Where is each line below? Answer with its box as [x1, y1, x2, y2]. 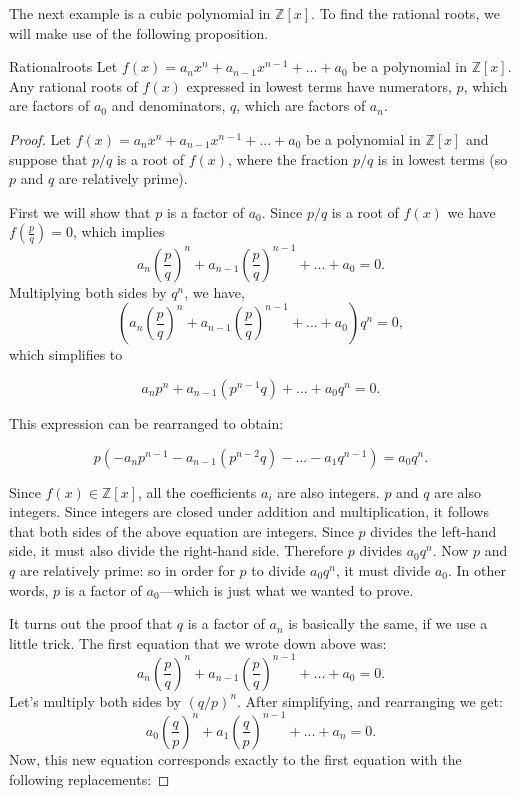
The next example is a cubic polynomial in [9, 3, 271, 23]
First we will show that [9, 201, 151, 222]
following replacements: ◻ [9, 768, 170, 789]
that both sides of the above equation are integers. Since [9, 520, 354, 541]
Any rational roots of [9, 75, 138, 96]
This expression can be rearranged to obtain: [9, 413, 284, 434]
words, [9, 579, 49, 600]
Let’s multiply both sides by [9, 690, 181, 711]
